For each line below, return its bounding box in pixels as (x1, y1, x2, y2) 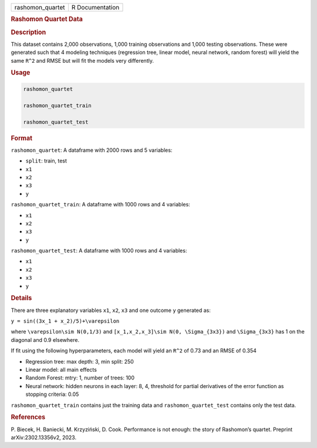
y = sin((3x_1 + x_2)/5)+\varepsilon (11, 318, 120, 325)
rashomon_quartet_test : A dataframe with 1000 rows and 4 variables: (11, 247, 187, 254)
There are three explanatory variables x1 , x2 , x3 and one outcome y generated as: (11, 307, 211, 314)
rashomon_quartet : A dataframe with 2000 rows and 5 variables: (11, 147, 173, 154)
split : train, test (25, 157, 68, 164)
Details (11, 294, 32, 302)
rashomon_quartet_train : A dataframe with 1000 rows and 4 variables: (11, 201, 190, 208)
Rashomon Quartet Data (11, 15, 83, 23)
